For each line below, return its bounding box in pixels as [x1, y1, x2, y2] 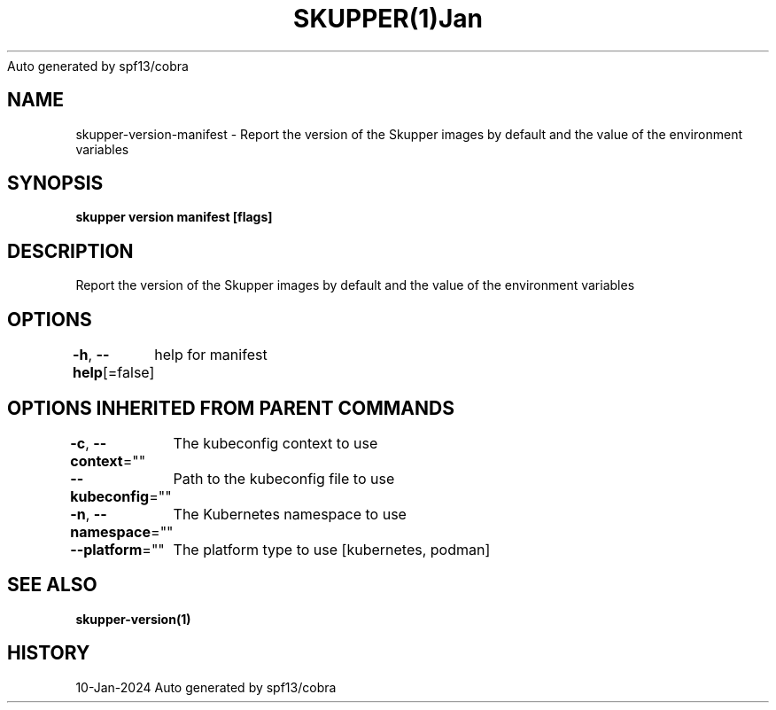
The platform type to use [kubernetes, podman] [173, 540, 491, 558]
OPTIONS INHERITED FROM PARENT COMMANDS [7, 396, 454, 419]
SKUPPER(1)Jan [293, 4, 483, 34]
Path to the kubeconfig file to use [173, 469, 395, 488]
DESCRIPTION [7, 239, 134, 262]
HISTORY [7, 642, 90, 665]
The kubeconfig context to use [173, 433, 378, 452]
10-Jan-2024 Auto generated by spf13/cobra [75, 679, 337, 695]
